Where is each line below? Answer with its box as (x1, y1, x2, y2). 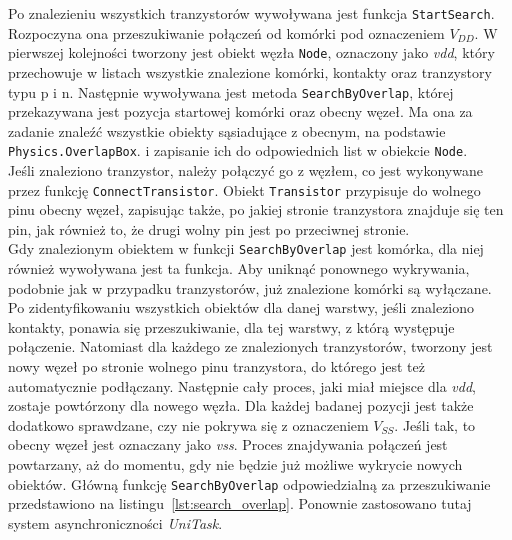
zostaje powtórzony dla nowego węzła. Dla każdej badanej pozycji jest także (8, 395, 474, 416)
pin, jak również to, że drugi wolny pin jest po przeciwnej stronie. (8, 218, 410, 239)
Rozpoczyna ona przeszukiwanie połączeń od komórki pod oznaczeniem (8, 22, 445, 43)
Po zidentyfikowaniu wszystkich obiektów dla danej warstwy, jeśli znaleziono (8, 297, 475, 318)
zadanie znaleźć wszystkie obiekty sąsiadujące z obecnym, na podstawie (8, 120, 446, 141)
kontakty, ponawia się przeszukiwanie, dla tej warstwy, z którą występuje (8, 316, 455, 337)
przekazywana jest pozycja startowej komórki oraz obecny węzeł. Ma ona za (8, 101, 473, 122)
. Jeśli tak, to (394, 414, 476, 435)
